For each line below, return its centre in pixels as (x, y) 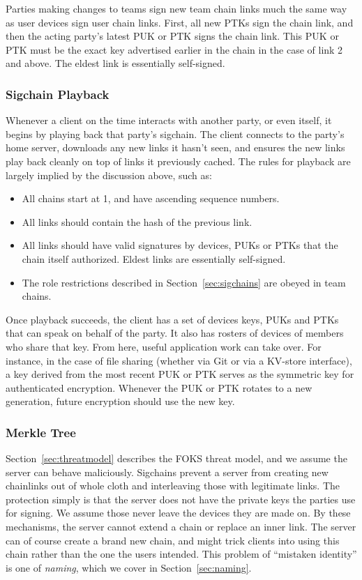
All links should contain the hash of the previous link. (137, 221)
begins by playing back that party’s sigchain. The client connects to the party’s (175, 133)
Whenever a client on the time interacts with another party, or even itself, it (169, 120)
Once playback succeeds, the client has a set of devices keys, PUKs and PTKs (172, 319)
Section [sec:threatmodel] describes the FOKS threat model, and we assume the (176, 458)
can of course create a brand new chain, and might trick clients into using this (173, 540)
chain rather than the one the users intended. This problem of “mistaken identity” (181, 554)
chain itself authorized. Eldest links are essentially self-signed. (154, 258)
